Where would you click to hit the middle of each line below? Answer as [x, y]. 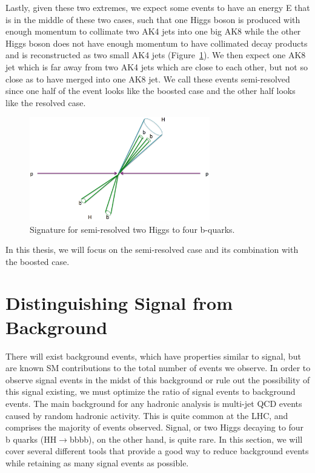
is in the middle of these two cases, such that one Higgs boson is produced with [153, 19]
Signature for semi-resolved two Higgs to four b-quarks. [132, 229]
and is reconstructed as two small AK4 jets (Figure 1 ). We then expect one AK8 [156, 55]
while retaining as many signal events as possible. [97, 462]
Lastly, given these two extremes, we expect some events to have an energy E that [158, 7]
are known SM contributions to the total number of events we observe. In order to [158, 368]
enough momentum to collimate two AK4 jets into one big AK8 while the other [153, 31]
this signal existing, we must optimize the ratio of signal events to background [151, 391]
